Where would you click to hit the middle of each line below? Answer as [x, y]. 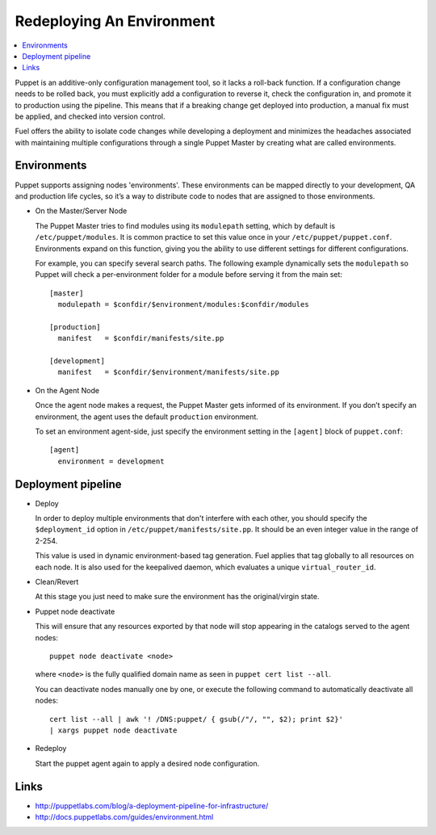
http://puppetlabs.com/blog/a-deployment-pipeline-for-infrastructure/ [152, 806]
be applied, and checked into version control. [90, 116]
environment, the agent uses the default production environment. [147, 417]
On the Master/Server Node [81, 211]
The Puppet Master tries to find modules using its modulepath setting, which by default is [185, 225]
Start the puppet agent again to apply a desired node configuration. [147, 763]
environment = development [111, 461]
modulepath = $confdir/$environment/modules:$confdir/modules [184, 304]
